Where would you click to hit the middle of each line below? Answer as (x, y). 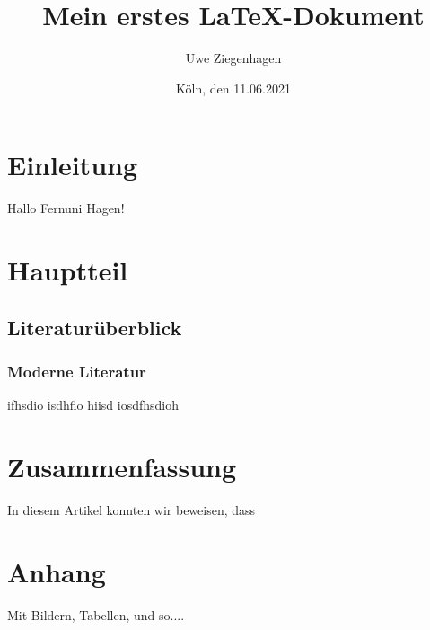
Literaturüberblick (95, 327)
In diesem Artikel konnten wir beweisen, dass (132, 509)
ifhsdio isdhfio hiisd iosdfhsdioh (93, 405)
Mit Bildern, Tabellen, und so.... (96, 614)
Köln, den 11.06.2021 (233, 88)
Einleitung (73, 165)
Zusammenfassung (122, 466)
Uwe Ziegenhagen (233, 58)
